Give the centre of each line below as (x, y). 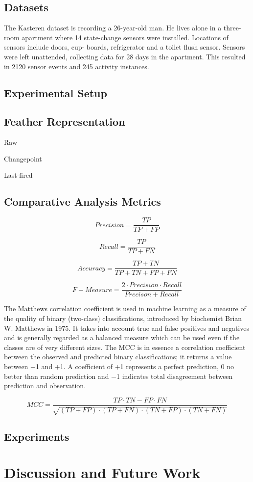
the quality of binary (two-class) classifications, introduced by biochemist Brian (123, 318)
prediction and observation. (45, 386)
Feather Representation (65, 121)
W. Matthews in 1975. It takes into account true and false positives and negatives (126, 328)
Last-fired (18, 175)
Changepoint (23, 158)
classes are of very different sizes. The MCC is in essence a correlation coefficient (125, 347)
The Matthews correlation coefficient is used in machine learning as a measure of (125, 308)
